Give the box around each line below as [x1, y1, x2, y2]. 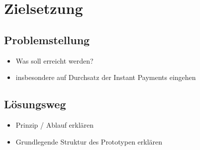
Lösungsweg [4, 96, 66, 112]
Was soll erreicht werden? [15, 55, 94, 66]
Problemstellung [4, 32, 90, 47]
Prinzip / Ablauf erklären [15, 119, 94, 130]
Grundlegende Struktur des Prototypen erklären [15, 136, 163, 147]
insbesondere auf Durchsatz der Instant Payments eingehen [15, 72, 196, 82]
